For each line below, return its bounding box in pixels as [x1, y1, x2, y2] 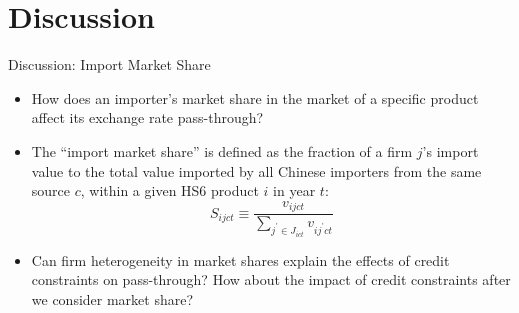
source [31, 180, 71, 201]
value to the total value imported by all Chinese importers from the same [31, 160, 482, 181]
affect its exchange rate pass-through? [31, 107, 264, 128]
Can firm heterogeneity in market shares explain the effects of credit [31, 249, 450, 270]
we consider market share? [31, 288, 194, 309]
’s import [422, 140, 479, 161]
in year [273, 180, 316, 201]
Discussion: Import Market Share [8, 54, 211, 75]
